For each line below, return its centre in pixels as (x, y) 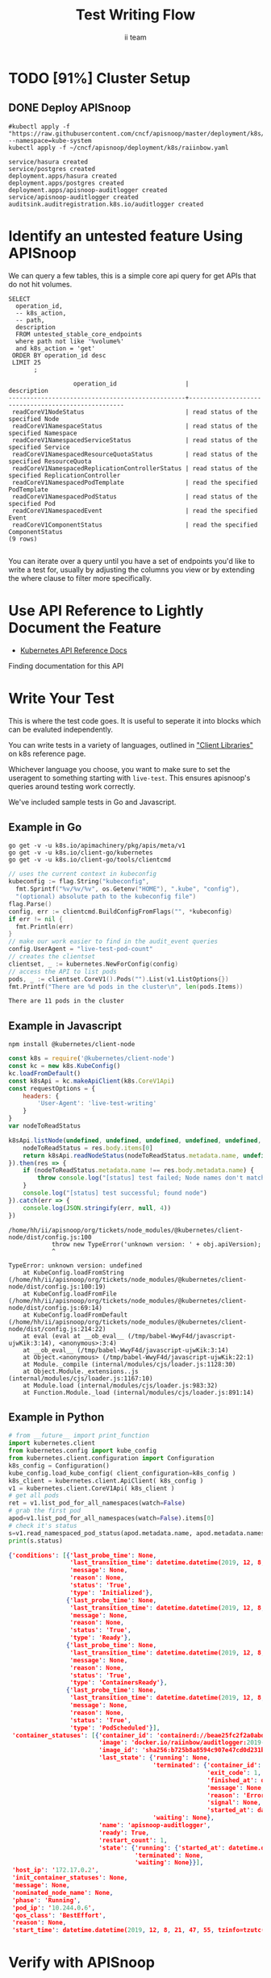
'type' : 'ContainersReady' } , (119, 1683)
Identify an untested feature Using (126, 236)
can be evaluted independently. (60, 729)
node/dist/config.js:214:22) (57, 1329)
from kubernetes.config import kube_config (83, 1451)
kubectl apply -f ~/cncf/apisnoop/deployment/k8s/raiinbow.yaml (119, 148)
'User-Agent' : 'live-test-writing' (97, 1104)
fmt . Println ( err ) (45, 926)
